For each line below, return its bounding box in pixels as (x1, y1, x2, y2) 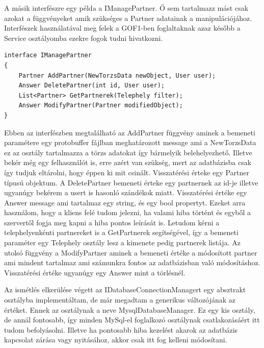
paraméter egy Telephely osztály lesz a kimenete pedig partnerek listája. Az (4, 237, 241, 248)
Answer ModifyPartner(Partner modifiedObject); (18, 102, 183, 109)
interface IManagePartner (4, 52, 92, 59)
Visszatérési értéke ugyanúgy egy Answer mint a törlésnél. (4, 267, 186, 277)
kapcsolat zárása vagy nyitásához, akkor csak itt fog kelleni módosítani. (4, 334, 227, 345)
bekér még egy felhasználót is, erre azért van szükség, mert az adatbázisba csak (4, 157, 252, 168)
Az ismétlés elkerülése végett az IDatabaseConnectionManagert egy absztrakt (4, 284, 246, 295)
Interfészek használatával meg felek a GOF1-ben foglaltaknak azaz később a (4, 22, 241, 33)
